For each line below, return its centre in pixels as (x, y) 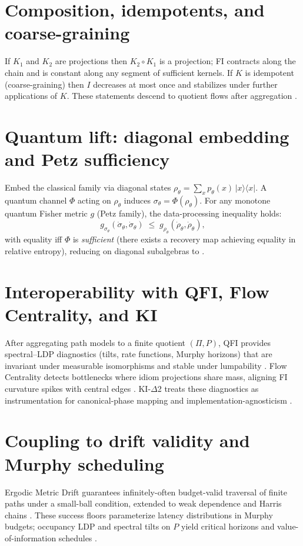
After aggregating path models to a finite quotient (95, 342)
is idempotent (269, 72)
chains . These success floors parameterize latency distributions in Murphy (139, 515)
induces (137, 200)
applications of (31, 96)
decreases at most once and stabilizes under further (185, 84)
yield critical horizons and (228, 526)
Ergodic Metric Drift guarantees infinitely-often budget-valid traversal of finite (146, 492)
